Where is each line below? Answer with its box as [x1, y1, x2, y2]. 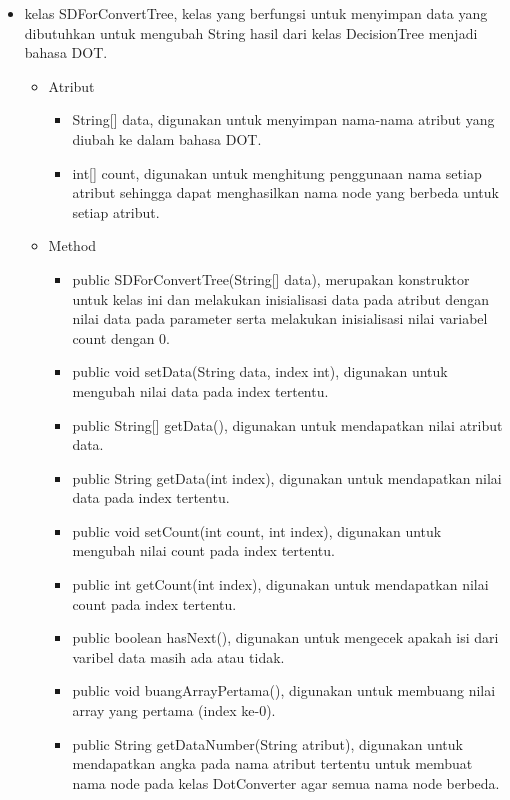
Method [48, 235, 97, 256]
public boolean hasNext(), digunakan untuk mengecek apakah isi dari [72, 627, 499, 648]
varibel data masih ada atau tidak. [72, 646, 285, 667]
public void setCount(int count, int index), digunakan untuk [72, 520, 442, 541]
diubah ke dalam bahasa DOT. [72, 128, 262, 149]
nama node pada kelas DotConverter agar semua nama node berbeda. [72, 772, 500, 793]
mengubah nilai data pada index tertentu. [72, 380, 329, 401]
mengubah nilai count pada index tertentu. [72, 540, 335, 561]
